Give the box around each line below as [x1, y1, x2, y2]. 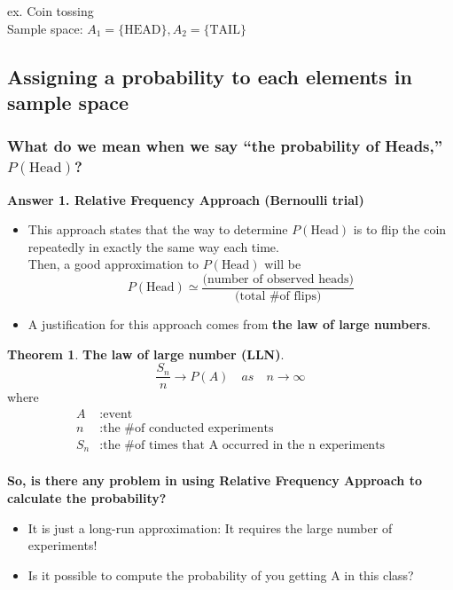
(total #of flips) [235, 289, 322, 303]
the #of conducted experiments [103, 421, 274, 435]
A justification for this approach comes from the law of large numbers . [27, 314, 431, 333]
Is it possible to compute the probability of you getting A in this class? [27, 565, 414, 584]
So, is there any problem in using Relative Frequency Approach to [7, 471, 422, 490]
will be [264, 255, 301, 273]
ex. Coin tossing [7, 2, 94, 20]
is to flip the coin [353, 220, 447, 239]
